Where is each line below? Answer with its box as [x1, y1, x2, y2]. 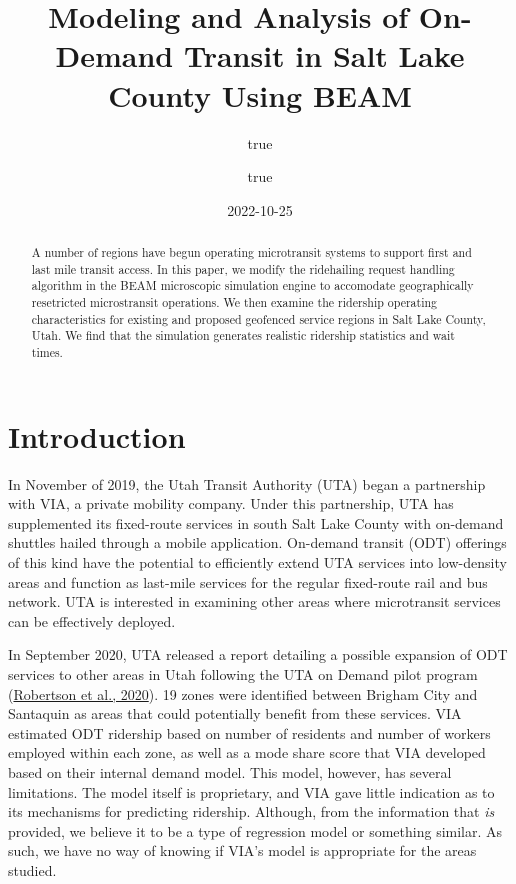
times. [31, 344, 63, 361]
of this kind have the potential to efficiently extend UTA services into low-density [8, 551, 507, 572]
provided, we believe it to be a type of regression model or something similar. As [8, 820, 503, 841]
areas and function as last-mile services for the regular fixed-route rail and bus [8, 571, 488, 592]
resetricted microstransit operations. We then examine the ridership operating [31, 294, 438, 311]
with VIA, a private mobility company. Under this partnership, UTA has [8, 493, 454, 514]
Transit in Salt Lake [183, 35, 465, 76]
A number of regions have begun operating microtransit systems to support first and [31, 244, 472, 261]
